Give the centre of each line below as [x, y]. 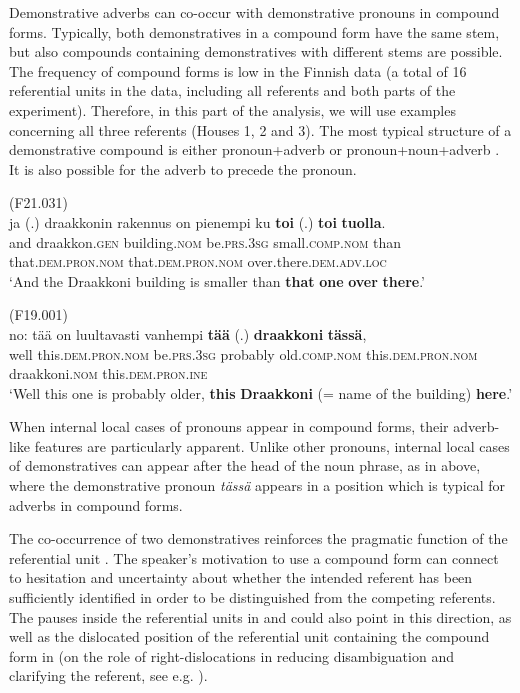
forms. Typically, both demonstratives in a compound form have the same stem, [254, 31]
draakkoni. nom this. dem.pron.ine [108, 373]
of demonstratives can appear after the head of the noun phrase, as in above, [245, 465]
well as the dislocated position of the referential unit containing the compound [249, 636]
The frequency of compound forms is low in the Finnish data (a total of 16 [238, 70]
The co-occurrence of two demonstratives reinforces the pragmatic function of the [258, 538]
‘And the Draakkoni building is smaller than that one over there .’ [217, 280]
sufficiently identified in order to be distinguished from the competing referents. [252, 597]
